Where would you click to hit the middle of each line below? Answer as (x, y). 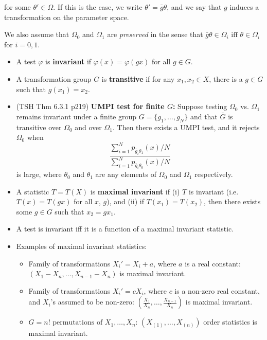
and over (88, 127)
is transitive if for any (138, 78)
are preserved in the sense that (155, 34)
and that (204, 116)
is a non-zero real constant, (217, 290)
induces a (244, 7)
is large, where (39, 174)
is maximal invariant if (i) (135, 191)
